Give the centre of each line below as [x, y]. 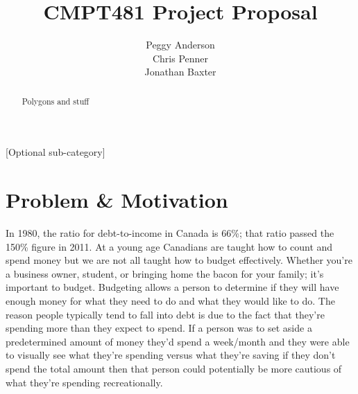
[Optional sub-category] [56, 152]
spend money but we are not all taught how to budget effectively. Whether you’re [179, 260]
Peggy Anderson [180, 45]
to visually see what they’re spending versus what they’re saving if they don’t [171, 355]
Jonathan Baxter [180, 72]
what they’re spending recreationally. [84, 382]
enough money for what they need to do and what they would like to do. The [170, 301]
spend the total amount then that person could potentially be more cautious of [174, 369]
